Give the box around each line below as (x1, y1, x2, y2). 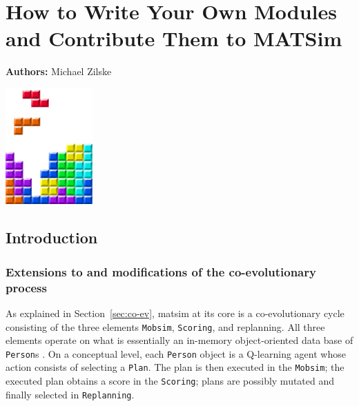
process (6, 278, 47, 296)
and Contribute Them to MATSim (6, 24, 342, 52)
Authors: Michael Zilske (6, 64, 112, 79)
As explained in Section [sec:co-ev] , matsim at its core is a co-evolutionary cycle (6, 305, 345, 320)
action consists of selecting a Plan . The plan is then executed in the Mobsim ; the (6, 360, 345, 374)
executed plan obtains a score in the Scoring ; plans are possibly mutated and (6, 374, 335, 388)
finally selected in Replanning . (6, 387, 135, 401)
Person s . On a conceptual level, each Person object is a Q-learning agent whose (6, 346, 346, 361)
